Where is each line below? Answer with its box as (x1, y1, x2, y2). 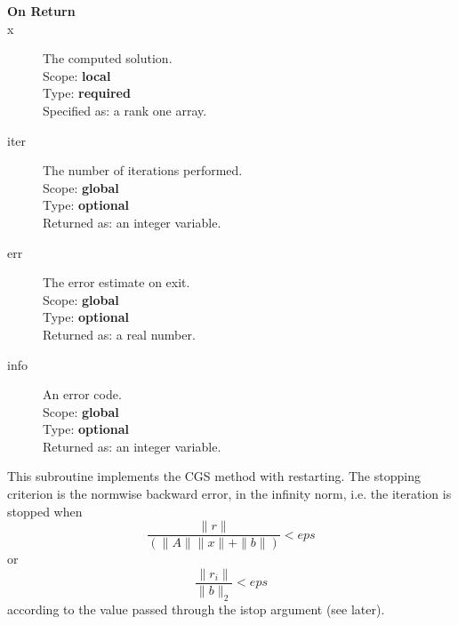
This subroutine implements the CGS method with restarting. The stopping (7, 467, 421, 485)
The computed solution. (43, 49, 173, 68)
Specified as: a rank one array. (43, 100, 207, 119)
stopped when (7, 501, 83, 520)
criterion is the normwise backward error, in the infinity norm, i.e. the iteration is (7, 485, 452, 503)
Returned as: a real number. (43, 325, 196, 343)
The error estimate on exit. (43, 273, 190, 292)
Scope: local (43, 66, 111, 84)
